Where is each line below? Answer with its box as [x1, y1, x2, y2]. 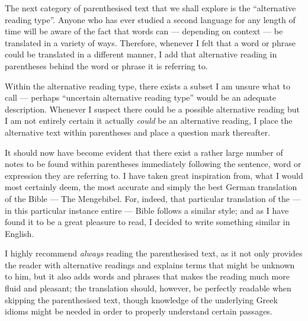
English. [5, 227, 34, 239]
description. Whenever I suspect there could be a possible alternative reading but [5, 102, 300, 115]
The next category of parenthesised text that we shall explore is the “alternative [5, 2, 296, 14]
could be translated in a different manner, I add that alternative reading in [5, 48, 277, 60]
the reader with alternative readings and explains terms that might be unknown [5, 258, 295, 271]
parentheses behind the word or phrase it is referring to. [5, 59, 208, 72]
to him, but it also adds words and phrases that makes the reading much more [5, 270, 290, 283]
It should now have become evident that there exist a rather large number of [5, 146, 283, 158]
